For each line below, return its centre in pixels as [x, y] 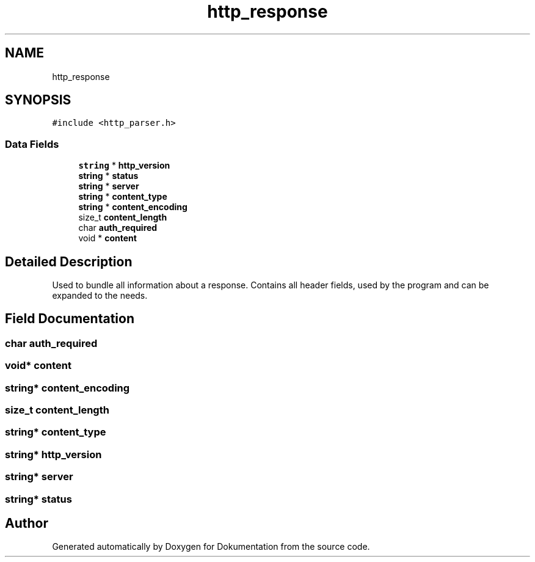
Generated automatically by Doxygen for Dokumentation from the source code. [211, 547]
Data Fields [32, 144]
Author [27, 523]
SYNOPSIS [38, 100]
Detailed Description [69, 261]
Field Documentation [70, 319]
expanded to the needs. [100, 296]
